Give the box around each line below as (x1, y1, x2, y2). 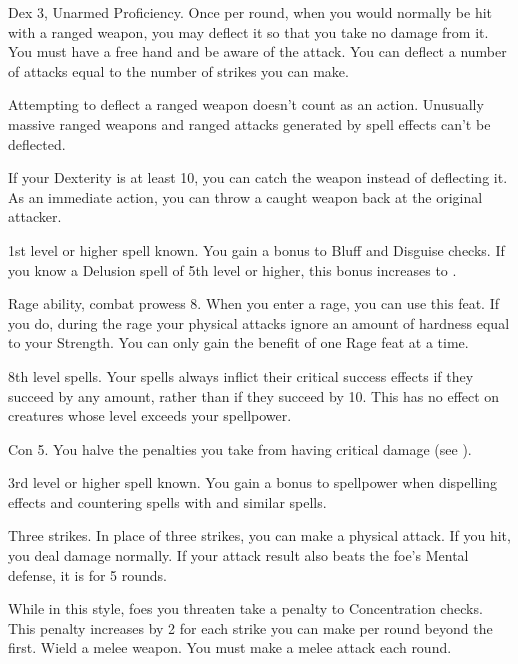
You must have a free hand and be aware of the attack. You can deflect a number (8, 41, 507, 62)
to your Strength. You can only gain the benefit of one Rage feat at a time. (8, 332, 469, 353)
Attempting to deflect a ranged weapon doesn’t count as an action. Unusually (8, 94, 484, 115)
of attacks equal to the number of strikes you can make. (8, 60, 349, 81)
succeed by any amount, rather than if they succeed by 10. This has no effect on (8, 385, 500, 406)
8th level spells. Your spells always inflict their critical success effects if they (8, 365, 474, 386)
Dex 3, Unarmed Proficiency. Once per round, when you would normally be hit (8, 2, 493, 22)
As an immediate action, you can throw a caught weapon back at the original (8, 186, 483, 207)
